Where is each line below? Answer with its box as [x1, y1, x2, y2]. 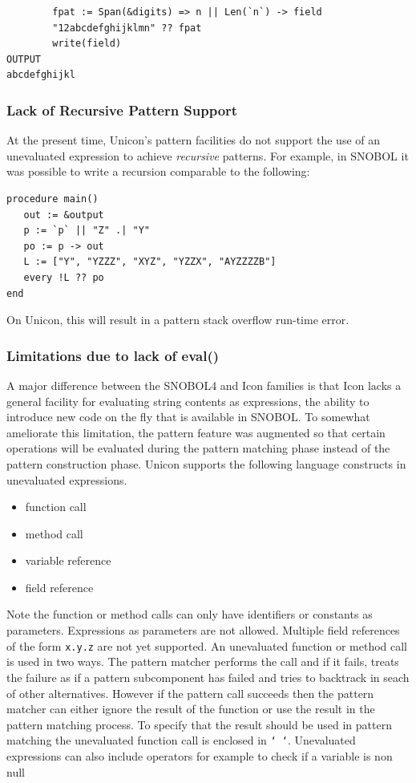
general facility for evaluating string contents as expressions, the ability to [6, 392, 370, 409]
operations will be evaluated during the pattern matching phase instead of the [6, 440, 390, 456]
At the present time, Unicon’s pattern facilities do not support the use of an [6, 132, 381, 148]
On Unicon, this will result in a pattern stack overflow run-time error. [6, 311, 349, 328]
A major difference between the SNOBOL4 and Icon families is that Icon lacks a [6, 376, 402, 393]
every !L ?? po [23, 271, 104, 283]
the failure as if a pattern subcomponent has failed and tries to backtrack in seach [6, 668, 410, 685]
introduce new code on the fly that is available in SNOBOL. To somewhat [6, 408, 370, 425]
